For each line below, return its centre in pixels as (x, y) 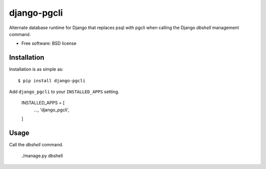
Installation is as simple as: (36, 69)
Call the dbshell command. (36, 145)
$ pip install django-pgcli (52, 81)
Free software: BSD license (49, 43)
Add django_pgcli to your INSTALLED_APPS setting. (64, 92)
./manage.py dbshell (42, 156)
